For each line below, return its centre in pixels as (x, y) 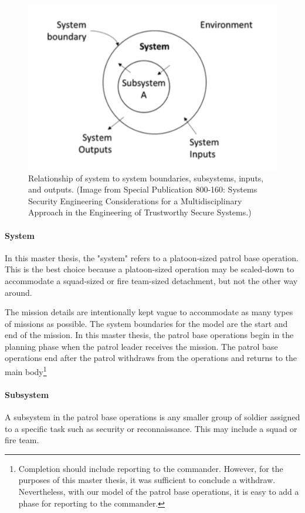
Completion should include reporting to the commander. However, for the (151, 468)
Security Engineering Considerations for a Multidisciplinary (135, 200)
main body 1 (26, 371)
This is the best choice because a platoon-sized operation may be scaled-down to (150, 269)
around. (18, 292)
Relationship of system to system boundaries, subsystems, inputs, (146, 178)
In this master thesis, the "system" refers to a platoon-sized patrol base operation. (152, 257)
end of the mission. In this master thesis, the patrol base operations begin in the (149, 335)
